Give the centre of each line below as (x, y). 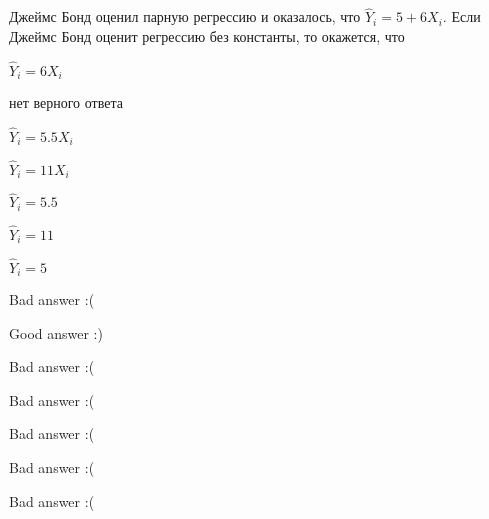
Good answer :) (56, 332)
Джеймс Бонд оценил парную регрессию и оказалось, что (185, 16)
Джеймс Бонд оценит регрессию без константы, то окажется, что (207, 35)
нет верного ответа (66, 102)
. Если (461, 16)
